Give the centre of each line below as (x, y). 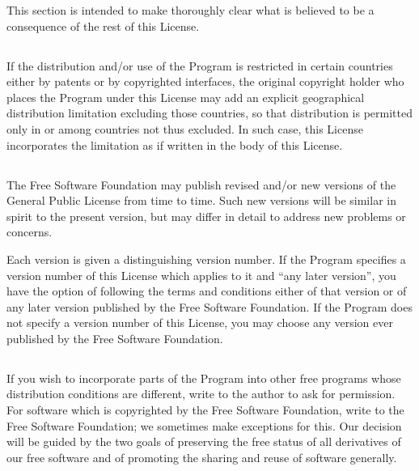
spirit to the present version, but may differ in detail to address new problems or (206, 216)
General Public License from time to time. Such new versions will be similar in (201, 200)
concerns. (30, 232)
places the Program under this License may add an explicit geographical (186, 97)
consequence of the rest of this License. (103, 25)
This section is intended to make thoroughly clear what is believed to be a (190, 10)
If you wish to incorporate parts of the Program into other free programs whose (204, 378)
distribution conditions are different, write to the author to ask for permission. (201, 394)
